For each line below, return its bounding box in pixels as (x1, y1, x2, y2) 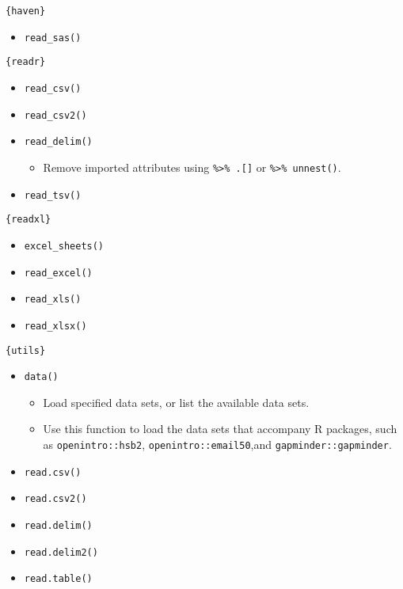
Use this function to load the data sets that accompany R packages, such (43, 420, 397, 437)
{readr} (6, 56, 46, 68)
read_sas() (24, 32, 82, 44)
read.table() (24, 573, 93, 585)
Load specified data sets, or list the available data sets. (43, 393, 310, 410)
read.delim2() (24, 546, 98, 558)
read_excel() (24, 267, 93, 279)
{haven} (6, 6, 46, 17)
